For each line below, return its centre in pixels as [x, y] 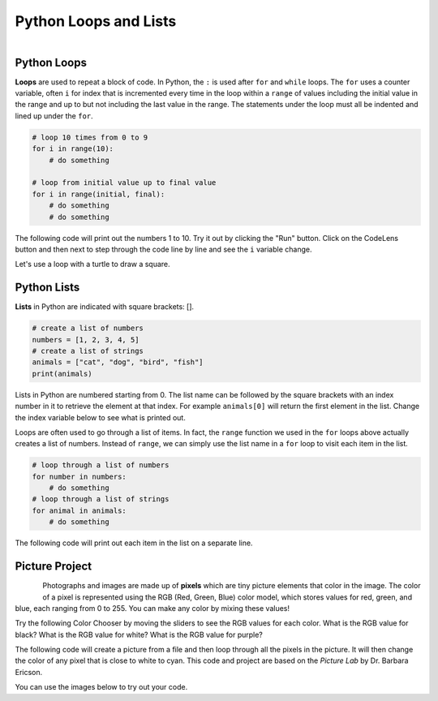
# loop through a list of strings [101, 499]
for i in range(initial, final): [99, 194]
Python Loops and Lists [96, 21]
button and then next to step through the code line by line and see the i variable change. [163, 249]
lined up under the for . [54, 116]
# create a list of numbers [88, 328]
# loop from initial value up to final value [124, 183]
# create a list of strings [88, 350]
